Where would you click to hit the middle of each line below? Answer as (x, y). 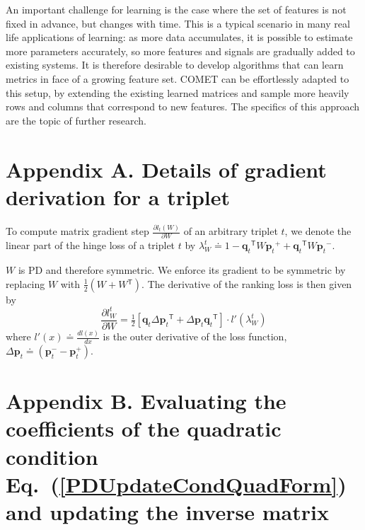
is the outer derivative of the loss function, (195, 336)
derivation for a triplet (118, 196)
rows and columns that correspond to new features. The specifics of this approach (183, 106)
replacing (25, 283)
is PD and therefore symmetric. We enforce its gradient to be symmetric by (182, 270)
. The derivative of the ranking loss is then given (247, 283)
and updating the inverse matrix (167, 511)
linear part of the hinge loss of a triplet (91, 245)
